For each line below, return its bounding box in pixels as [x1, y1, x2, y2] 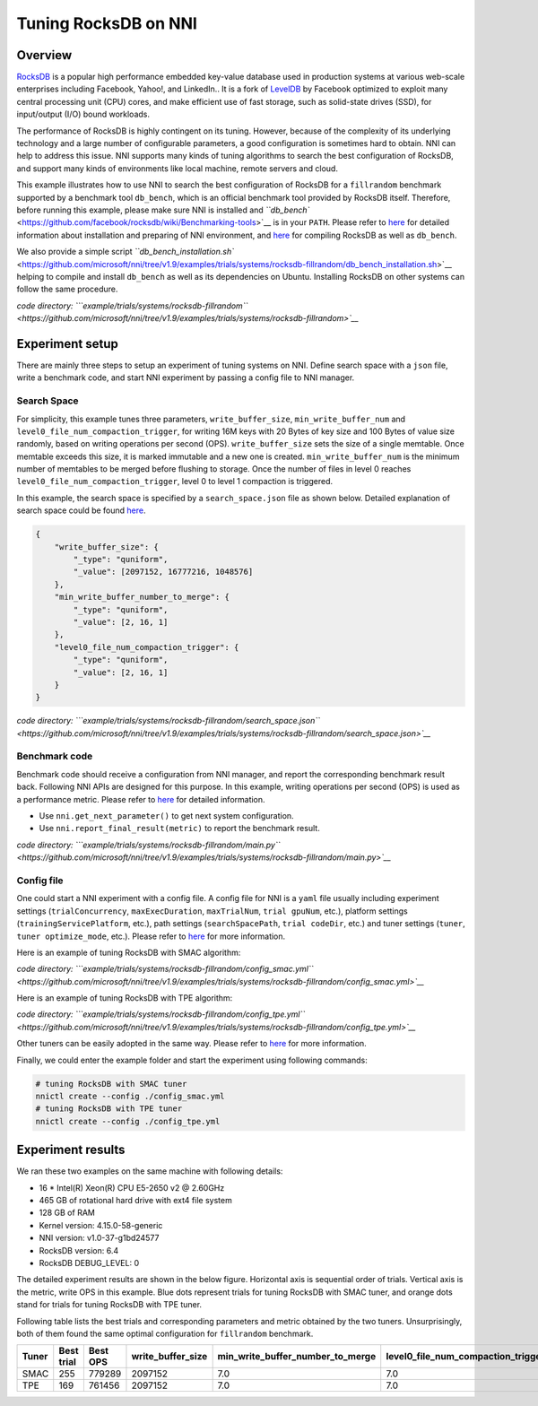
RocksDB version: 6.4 [39, 1245, 119, 1255]
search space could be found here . [16, 505, 147, 516]
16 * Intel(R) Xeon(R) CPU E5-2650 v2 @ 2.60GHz [39, 1182, 225, 1193]
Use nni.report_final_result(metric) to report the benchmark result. [39, 823, 320, 834]
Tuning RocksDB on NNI [16, 13, 197, 33]
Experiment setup [16, 336, 118, 351]
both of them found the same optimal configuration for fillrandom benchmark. [16, 1328, 314, 1339]
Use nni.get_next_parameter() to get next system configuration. [39, 811, 295, 821]
